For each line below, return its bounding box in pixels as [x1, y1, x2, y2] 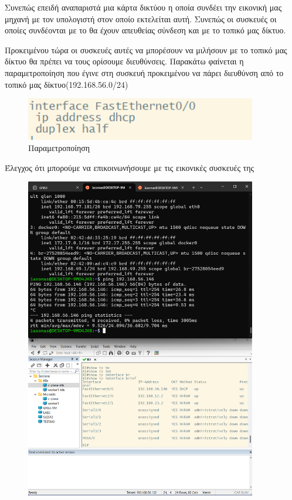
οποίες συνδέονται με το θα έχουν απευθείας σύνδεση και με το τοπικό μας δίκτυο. [5, 24, 286, 36]
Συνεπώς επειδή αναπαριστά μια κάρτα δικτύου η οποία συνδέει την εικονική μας [5, 1, 282, 13]
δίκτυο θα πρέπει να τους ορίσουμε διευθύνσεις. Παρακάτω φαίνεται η [5, 55, 244, 67]
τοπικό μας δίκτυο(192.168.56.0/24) [5, 78, 128, 90]
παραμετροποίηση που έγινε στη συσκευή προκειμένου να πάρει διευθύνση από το [5, 66, 284, 78]
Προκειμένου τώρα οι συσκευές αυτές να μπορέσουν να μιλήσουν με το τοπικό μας [5, 43, 287, 56]
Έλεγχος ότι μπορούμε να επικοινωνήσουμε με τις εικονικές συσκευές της [5, 161, 254, 173]
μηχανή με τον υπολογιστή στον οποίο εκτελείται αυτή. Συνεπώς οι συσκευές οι [5, 12, 277, 25]
